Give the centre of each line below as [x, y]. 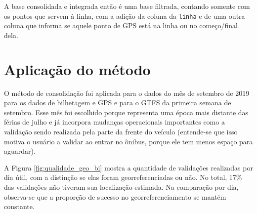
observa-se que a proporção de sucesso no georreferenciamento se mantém [115, 196]
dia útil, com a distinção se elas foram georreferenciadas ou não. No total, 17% [123, 177]
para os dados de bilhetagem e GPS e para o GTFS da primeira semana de [118, 103]
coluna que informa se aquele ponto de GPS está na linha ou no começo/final [121, 25]
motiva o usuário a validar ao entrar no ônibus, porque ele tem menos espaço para [128, 141]
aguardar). [20, 151]
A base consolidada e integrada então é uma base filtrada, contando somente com [127, 6]
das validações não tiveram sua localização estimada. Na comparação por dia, [121, 187]
